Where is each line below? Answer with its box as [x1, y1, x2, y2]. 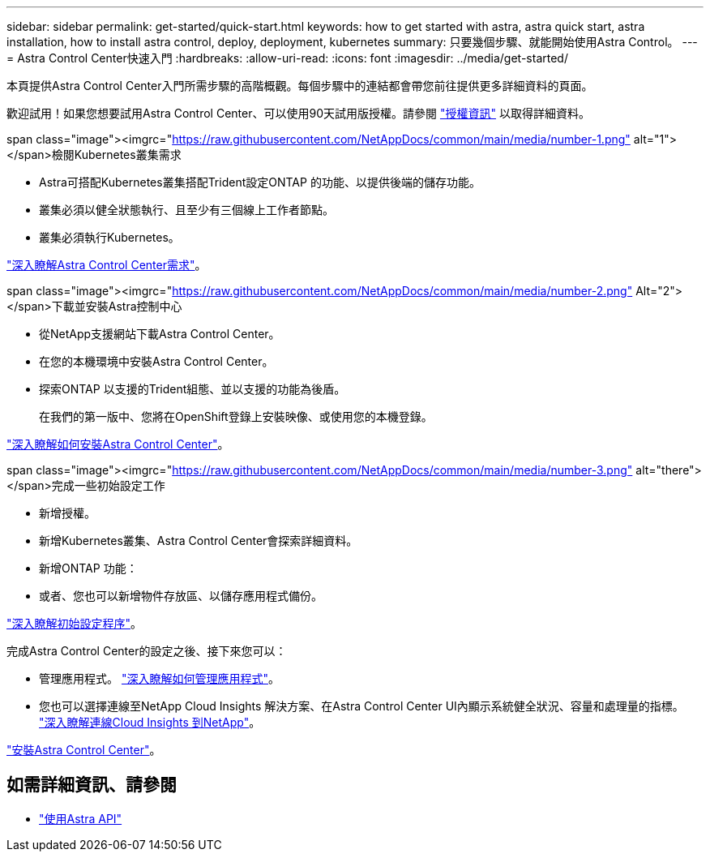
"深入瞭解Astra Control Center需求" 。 [6, 258, 207, 272]
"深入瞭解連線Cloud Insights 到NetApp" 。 [39, 715, 261, 729]
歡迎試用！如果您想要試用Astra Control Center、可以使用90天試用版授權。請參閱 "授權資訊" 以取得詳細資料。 [6, 106, 590, 120]
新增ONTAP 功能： [39, 561, 138, 575]
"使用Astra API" [39, 811, 122, 826]
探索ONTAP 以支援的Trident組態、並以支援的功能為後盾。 [39, 382, 346, 396]
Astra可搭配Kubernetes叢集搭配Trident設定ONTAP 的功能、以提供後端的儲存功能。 [39, 175, 481, 189]
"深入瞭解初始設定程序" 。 [6, 616, 143, 630]
